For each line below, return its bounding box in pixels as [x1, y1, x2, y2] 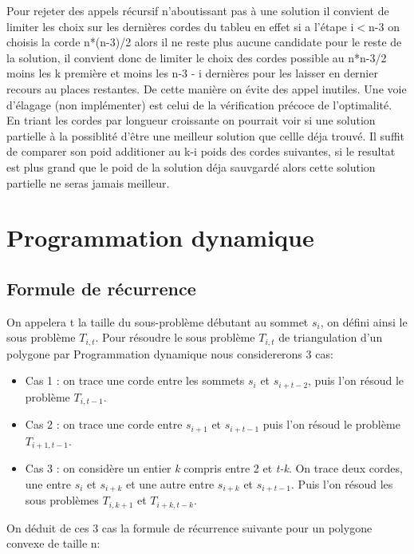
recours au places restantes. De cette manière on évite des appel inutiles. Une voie [6, 80, 407, 97]
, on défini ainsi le [320, 313, 408, 330]
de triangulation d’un [278, 329, 383, 346]
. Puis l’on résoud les [291, 475, 393, 492]
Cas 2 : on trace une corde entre [25, 416, 183, 433]
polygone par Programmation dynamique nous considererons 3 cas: [6, 345, 333, 362]
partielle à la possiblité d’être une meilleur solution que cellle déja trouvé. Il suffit [6, 127, 405, 144]
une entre [25, 475, 72, 492]
